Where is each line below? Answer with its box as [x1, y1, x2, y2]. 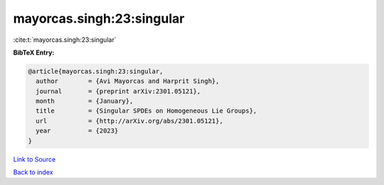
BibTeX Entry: [13, 48, 55, 57]
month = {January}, [36, 97, 134, 106]
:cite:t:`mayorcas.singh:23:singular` [13, 35, 117, 44]
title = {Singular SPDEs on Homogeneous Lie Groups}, [36, 107, 257, 115]
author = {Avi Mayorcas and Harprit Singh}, [36, 77, 220, 85]
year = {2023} [36, 127, 119, 135]
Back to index [13, 168, 53, 176]
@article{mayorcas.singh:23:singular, [28, 67, 164, 75]
